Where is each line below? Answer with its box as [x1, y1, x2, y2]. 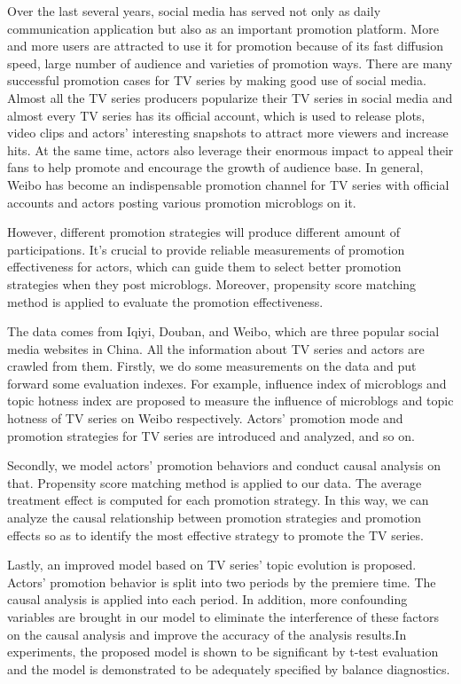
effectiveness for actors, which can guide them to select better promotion [7, 257, 402, 276]
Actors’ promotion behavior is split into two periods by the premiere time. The [7, 572, 436, 591]
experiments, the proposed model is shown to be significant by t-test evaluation [7, 642, 439, 661]
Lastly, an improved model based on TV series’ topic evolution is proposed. [7, 555, 417, 574]
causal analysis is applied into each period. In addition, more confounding [7, 590, 408, 609]
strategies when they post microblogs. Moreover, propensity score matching [7, 274, 417, 293]
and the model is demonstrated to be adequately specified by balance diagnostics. [7, 659, 450, 678]
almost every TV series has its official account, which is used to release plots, [7, 106, 426, 124]
